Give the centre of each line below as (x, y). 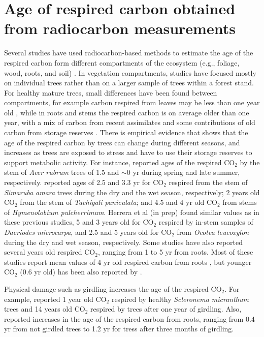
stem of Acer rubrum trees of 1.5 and (62, 172)
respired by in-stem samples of (206, 222)
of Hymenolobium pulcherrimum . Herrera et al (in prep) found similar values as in (132, 212)
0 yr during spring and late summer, (183, 172)
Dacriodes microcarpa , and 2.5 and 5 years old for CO (88, 232)
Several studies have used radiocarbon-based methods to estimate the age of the (129, 53)
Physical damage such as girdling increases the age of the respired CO (113, 288)
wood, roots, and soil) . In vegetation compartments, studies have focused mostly (130, 72)
